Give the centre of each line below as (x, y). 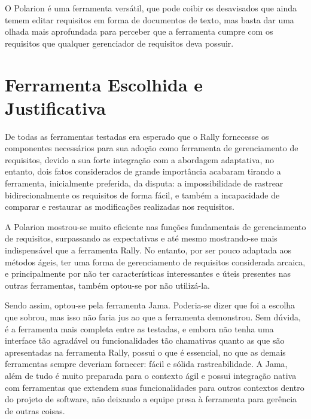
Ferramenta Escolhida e (104, 84)
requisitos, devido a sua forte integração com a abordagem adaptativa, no (139, 159)
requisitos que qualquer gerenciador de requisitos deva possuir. (119, 43)
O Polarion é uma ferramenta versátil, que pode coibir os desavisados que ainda (151, 8)
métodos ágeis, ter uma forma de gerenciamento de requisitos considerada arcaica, (155, 262)
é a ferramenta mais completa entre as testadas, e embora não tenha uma (139, 328)
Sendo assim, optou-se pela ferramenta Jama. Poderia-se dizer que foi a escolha (150, 305)
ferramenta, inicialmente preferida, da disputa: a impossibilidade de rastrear (144, 183)
